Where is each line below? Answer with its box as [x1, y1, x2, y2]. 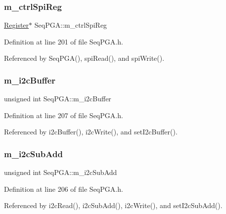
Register [4, 20, 29, 30]
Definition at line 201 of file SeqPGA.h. [4, 36, 123, 46]
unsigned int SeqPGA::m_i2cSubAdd [4, 167, 117, 177]
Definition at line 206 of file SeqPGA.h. [4, 183, 123, 194]
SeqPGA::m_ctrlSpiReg [34, 20, 107, 30]
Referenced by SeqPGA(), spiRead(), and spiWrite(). [4, 53, 165, 63]
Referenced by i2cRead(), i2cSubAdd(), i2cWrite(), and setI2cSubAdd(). [4, 200, 223, 211]
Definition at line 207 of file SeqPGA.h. [4, 110, 123, 120]
